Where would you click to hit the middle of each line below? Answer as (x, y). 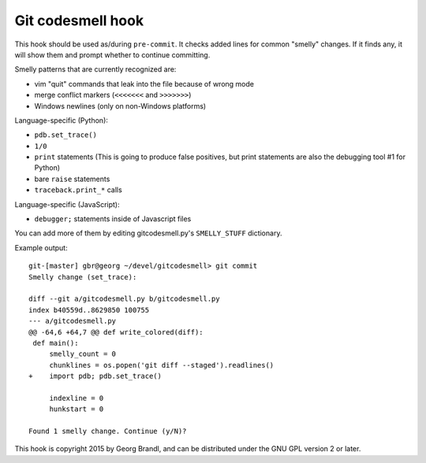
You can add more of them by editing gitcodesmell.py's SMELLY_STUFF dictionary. (148, 233)
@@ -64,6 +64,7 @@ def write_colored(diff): (116, 332)
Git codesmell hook (79, 20)
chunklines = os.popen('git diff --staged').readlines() (162, 365)
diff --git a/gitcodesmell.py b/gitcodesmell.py (124, 299)
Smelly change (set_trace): (83, 277)
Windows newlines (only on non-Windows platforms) (120, 106)
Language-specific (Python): (61, 120)
